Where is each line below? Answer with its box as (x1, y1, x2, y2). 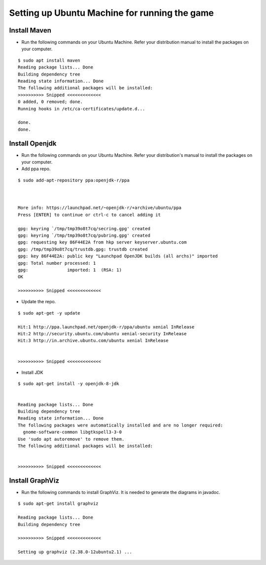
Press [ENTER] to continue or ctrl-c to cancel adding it (18, 212, 161, 217)
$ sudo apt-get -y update (18, 310, 81, 316)
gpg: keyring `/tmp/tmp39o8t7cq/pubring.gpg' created (18, 232, 150, 238)
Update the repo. (21, 299, 56, 305)
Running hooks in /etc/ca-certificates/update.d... (18, 106, 145, 111)
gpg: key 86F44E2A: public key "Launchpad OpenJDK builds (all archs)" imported (18, 253, 218, 259)
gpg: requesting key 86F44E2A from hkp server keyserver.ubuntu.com (18, 240, 187, 245)
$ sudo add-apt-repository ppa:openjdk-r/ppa (18, 177, 130, 183)
